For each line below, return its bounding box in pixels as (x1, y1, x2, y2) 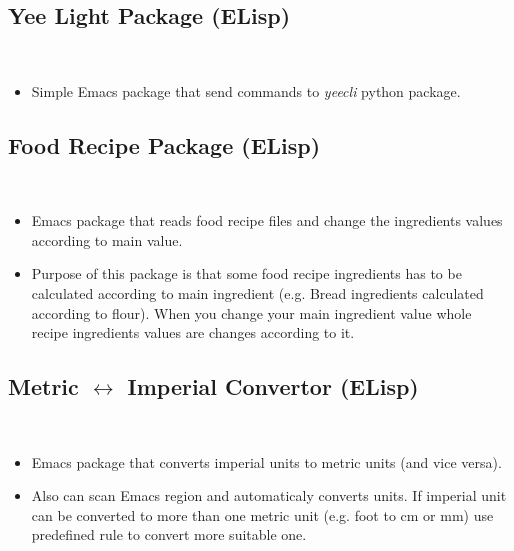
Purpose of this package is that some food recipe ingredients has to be (31, 263, 462, 284)
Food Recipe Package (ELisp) (8, 129, 321, 160)
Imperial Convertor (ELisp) (127, 371, 419, 402)
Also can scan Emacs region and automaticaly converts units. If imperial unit (31, 485, 507, 506)
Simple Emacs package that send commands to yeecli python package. (31, 80, 461, 101)
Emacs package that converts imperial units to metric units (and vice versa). (31, 451, 502, 472)
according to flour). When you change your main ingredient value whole (31, 302, 472, 323)
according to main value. (31, 229, 183, 250)
